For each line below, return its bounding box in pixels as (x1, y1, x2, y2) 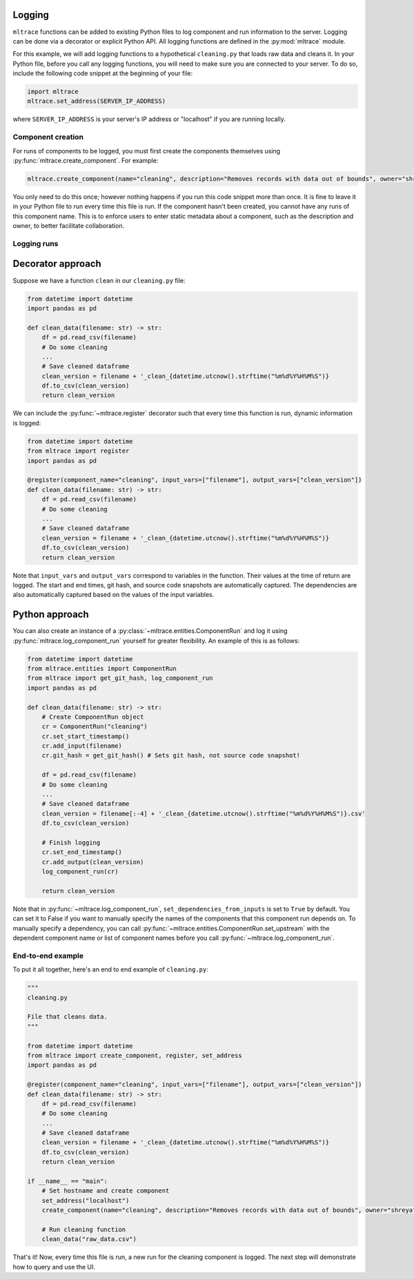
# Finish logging (41, 838, 101, 846)
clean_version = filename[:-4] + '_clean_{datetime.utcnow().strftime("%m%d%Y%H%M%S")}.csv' (41, 809, 366, 817)
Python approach (12, 609, 89, 620)
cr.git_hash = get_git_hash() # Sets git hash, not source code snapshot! (41, 752, 300, 759)
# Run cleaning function (41, 1225, 126, 1233)
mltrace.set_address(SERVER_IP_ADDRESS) (27, 97, 166, 105)
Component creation (12, 132, 84, 142)
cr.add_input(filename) (41, 742, 122, 750)
